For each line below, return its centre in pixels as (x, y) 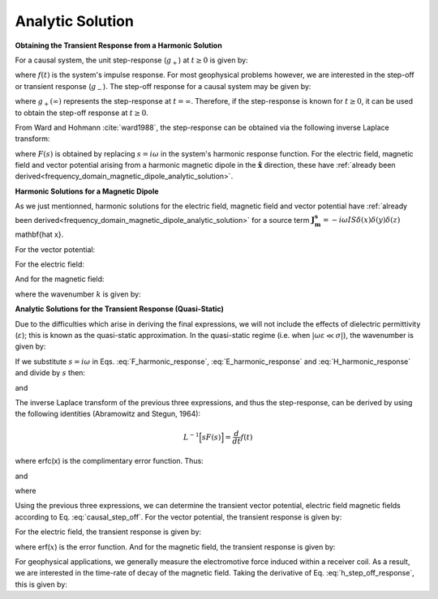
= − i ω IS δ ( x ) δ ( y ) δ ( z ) (361, 220)
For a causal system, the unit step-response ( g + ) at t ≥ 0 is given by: (131, 61)
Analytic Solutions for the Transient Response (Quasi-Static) (120, 309)
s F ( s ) (211, 437)
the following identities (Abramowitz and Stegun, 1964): (108, 414)
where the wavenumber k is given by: (78, 294)
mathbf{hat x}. (39, 234)
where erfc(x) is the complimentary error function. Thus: (109, 461)
